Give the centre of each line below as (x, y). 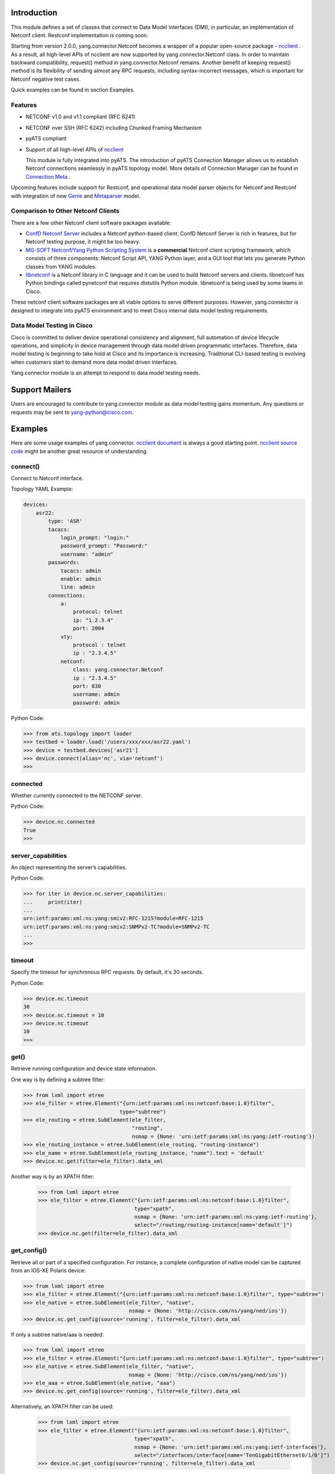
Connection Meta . (48, 176)
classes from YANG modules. (61, 266)
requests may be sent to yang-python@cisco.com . (72, 412)
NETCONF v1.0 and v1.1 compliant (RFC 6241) (80, 117)
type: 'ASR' (65, 521)
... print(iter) (53, 902)
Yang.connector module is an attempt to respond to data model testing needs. (105, 373)
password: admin (96, 703)
